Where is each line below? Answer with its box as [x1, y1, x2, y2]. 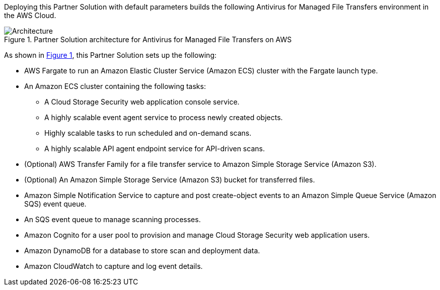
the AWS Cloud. [4, 11, 56, 20]
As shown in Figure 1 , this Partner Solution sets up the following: [4, 51, 216, 59]
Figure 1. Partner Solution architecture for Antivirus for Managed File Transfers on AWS [4, 35, 292, 44]
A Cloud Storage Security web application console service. [44, 98, 240, 106]
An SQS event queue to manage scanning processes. [24, 215, 201, 224]
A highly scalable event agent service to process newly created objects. [44, 113, 283, 122]
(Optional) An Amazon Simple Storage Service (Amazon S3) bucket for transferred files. [24, 175, 315, 184]
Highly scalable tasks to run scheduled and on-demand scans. [44, 129, 252, 137]
